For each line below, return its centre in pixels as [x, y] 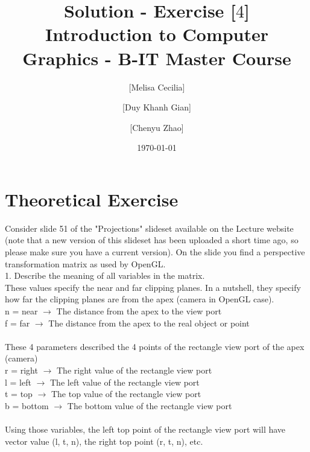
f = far [17, 323]
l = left [18, 382]
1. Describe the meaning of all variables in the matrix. [105, 275]
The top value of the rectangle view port [126, 394]
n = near [21, 310]
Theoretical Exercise [92, 199]
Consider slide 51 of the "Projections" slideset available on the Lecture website [149, 228]
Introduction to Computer [157, 34]
